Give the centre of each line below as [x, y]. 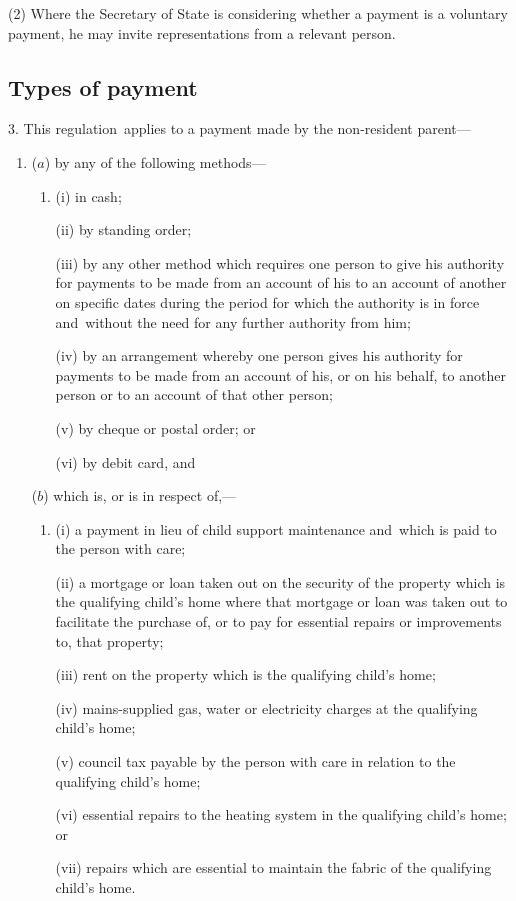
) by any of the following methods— [155, 161]
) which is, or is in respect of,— [140, 495]
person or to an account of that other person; [194, 394]
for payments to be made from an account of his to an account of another [281, 282]
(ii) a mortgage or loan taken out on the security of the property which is [280, 581]
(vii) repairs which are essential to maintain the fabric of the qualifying [273, 867]
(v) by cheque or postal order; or [155, 427]
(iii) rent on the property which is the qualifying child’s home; [245, 674]
